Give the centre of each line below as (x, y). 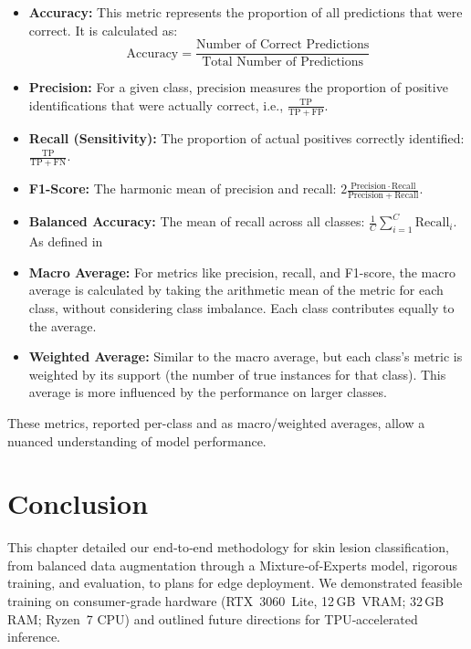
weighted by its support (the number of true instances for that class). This (237, 374)
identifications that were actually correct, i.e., (156, 105)
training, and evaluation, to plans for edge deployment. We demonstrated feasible (235, 583)
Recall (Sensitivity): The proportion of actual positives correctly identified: (246, 137)
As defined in (66, 241)
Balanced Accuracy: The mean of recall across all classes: (197, 221)
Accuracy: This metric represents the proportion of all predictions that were (246, 12)
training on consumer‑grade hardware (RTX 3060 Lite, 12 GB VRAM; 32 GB (226, 601)
